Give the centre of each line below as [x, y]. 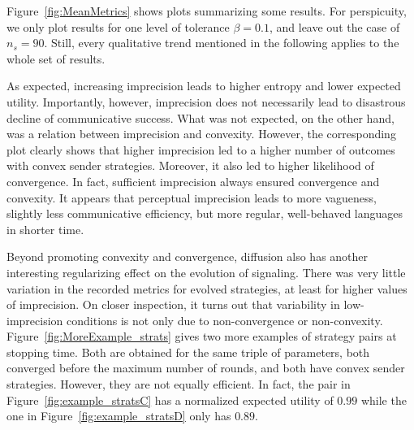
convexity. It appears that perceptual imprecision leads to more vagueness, [192, 197]
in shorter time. [45, 229]
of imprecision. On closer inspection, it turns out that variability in [173, 304]
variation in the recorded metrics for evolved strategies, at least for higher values [207, 288]
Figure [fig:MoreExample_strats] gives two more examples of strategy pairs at [202, 336]
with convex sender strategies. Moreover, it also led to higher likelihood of [190, 165]
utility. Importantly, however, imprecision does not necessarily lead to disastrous [206, 101]
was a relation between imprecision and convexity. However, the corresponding [201, 134]
